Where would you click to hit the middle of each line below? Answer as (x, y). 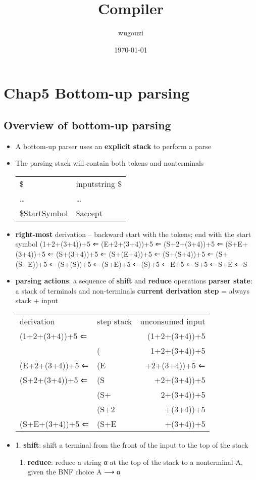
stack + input (37, 300)
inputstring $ (99, 183)
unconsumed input (173, 321)
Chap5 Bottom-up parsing (97, 93)
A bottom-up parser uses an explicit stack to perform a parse (113, 146)
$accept (89, 213)
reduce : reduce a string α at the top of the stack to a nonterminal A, (135, 462)
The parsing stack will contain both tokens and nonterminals (110, 163)
